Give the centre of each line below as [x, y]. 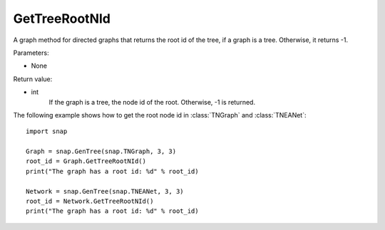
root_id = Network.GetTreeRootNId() [90, 202]
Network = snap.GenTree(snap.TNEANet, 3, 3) [105, 191]
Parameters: [31, 53]
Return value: [33, 79]
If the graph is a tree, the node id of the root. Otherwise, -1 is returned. [152, 102]
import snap [47, 131]
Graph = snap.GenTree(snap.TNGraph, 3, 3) [101, 152]
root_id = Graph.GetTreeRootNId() [86, 161]
